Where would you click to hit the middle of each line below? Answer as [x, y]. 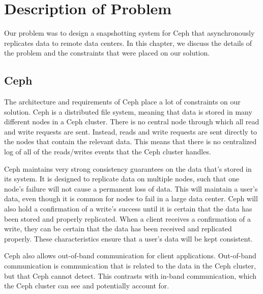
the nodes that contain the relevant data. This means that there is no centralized [130, 141]
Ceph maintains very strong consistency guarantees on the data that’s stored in [128, 168]
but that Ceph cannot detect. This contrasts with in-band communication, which [130, 275]
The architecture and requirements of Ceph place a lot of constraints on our [122, 102]
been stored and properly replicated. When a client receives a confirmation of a [127, 218]
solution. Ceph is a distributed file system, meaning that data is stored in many [128, 111]
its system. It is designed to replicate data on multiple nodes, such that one [122, 179]
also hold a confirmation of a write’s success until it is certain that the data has [128, 209]
